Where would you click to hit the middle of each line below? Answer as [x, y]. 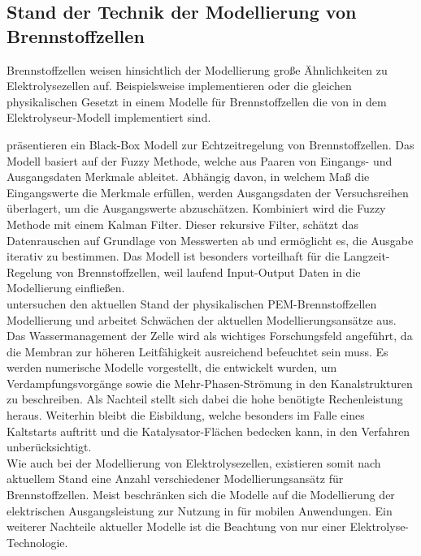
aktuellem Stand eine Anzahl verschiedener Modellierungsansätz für [175, 478]
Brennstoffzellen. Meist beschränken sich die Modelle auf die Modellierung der [201, 495]
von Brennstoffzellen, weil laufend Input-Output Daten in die [208, 272]
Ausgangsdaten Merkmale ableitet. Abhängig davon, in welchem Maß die [188, 177]
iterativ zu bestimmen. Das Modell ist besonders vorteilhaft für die [173, 256]
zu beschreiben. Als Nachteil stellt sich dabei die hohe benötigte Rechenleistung [205, 399]
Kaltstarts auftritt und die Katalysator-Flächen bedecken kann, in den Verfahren [208, 431]
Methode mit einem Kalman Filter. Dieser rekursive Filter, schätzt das [183, 224]
